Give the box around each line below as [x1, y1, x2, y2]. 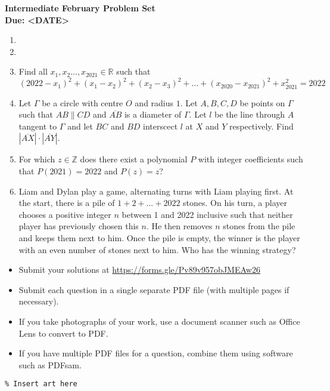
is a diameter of [124, 108, 182, 121]
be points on [239, 96, 285, 109]
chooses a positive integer [18, 208, 111, 220]
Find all [18, 65, 48, 78]
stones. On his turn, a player [183, 196, 287, 209]
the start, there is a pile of [18, 196, 115, 209]
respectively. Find [229, 119, 294, 132]
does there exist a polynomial [80, 153, 188, 165]
